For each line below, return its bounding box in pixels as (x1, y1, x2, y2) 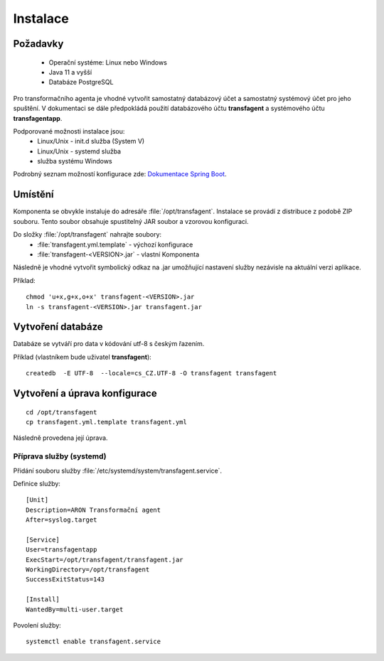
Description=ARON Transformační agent (26, 505, 161, 514)
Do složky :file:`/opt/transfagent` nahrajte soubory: (13, 230, 162, 239)
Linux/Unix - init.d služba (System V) (37, 137, 145, 146)
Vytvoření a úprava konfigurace (13, 387, 157, 399)
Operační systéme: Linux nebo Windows (48, 58, 167, 67)
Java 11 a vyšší (48, 68, 92, 76)
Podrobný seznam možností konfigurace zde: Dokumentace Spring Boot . (13, 170, 227, 178)
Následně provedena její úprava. (13, 434, 108, 442)
